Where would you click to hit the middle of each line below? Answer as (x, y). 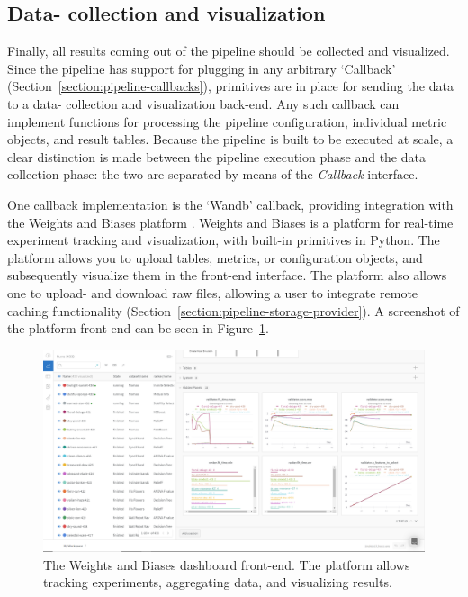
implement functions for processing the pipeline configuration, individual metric (227, 121)
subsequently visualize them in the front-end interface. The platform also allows (227, 275)
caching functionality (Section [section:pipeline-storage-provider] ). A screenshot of (234, 310)
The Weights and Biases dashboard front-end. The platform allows (227, 564)
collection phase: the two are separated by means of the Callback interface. (213, 174)
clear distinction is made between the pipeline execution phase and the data (216, 156)
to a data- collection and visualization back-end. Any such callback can (203, 103)
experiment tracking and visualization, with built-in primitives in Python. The (224, 240)
